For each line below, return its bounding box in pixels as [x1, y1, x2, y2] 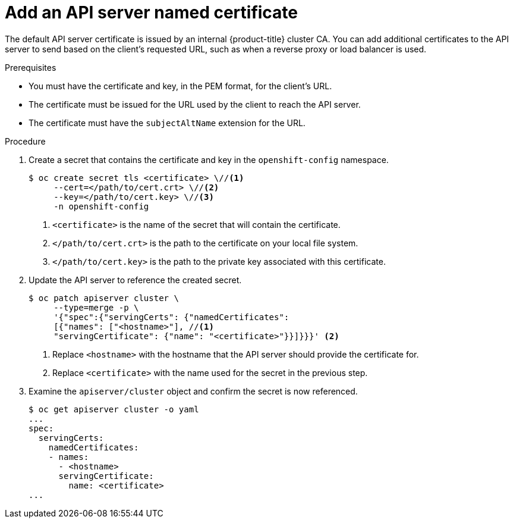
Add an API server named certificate [5, 2, 298, 23]
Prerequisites [5, 62, 56, 73]
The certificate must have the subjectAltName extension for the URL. [29, 117, 306, 128]
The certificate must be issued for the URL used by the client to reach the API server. [29, 99, 361, 109]
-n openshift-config [53, 201, 149, 211]
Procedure [5, 136, 46, 146]
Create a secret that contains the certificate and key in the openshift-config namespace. [29, 154, 389, 165]
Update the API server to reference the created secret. [29, 274, 242, 285]
